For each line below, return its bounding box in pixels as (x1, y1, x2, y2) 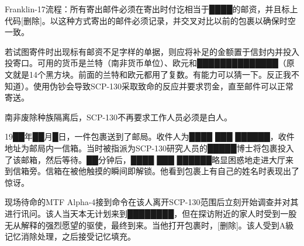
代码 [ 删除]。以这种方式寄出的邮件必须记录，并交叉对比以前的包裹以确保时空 (5, 14, 296, 26)
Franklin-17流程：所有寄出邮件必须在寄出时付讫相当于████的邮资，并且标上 (5, 3, 298, 15)
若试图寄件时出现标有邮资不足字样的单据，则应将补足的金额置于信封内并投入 (5, 45, 299, 57)
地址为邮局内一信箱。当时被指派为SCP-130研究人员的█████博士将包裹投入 (5, 141, 294, 154)
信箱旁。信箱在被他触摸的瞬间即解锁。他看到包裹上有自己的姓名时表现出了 (12, 165, 299, 177)
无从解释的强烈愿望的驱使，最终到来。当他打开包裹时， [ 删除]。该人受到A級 (5, 219, 294, 231)
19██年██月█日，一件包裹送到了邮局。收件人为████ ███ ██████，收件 (5, 130, 295, 143)
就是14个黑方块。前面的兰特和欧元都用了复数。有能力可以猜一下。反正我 (12, 68, 291, 80)
